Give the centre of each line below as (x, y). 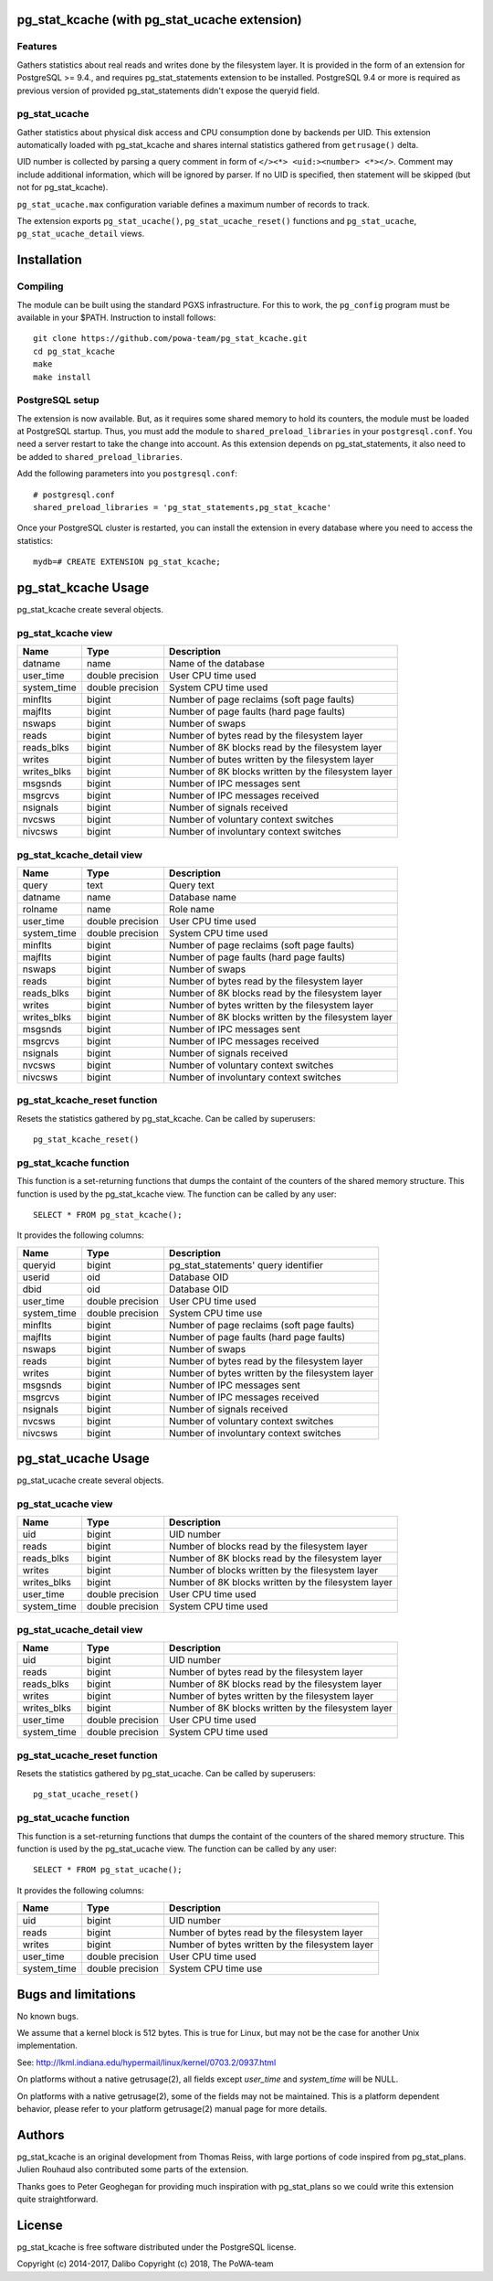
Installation (49, 260)
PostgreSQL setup (58, 400)
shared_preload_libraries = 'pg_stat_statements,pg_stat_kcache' (183, 508)
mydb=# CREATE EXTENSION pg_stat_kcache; (127, 562)
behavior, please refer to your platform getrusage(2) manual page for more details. (172, 2108)
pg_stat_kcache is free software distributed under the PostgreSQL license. (157, 2247)
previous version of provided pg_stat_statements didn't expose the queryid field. (168, 91)
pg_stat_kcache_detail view (80, 855)
